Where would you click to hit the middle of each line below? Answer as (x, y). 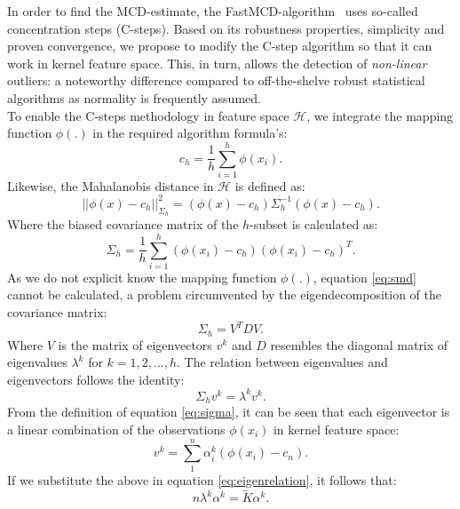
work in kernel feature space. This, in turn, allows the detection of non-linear (217, 63)
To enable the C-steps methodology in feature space (148, 115)
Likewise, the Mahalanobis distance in (111, 185)
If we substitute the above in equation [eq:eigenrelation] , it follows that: (202, 479)
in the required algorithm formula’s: (190, 133)
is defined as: (270, 185)
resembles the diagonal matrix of (359, 344)
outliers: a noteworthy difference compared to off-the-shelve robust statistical (216, 80)
